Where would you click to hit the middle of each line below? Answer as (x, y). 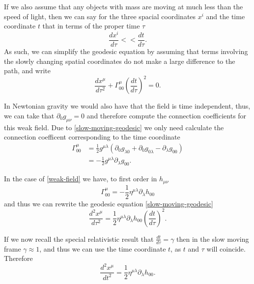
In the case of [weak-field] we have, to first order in (81, 179)
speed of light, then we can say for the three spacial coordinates (100, 16)
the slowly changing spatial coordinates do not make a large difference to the (120, 61)
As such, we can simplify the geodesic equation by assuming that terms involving (126, 51)
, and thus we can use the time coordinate (103, 248)
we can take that (29, 115)
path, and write (27, 71)
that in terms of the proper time (91, 26)
